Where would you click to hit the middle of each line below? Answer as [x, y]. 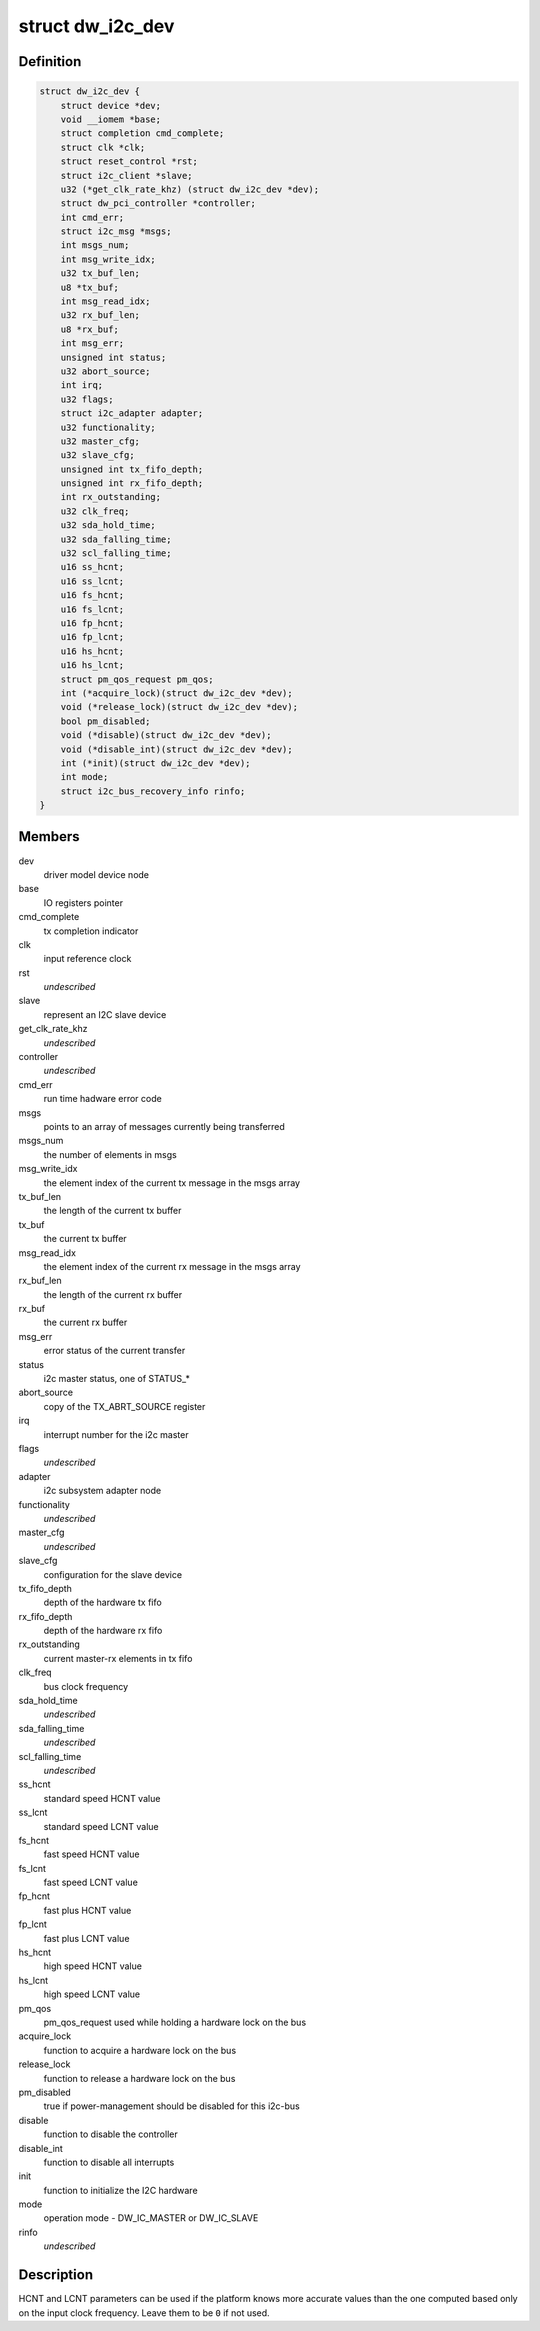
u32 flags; [87, 399]
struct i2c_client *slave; [127, 175]
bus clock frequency [86, 1686]
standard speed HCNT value [102, 1798]
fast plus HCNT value [87, 1910]
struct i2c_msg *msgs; [116, 231]
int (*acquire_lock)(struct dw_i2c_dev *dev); [177, 693]
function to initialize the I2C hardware [121, 2190]
